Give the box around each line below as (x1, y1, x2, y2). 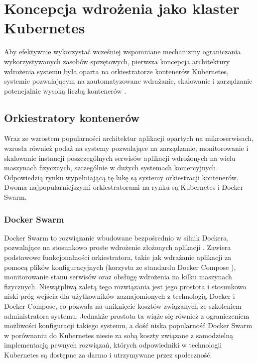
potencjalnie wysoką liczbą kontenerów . (4, 85, 127, 96)
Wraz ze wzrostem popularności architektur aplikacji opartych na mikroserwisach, (4, 133, 254, 143)
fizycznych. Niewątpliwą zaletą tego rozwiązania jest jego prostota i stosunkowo (4, 281, 247, 291)
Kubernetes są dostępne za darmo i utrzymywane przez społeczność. (4, 349, 212, 360)
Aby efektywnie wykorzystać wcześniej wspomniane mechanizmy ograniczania (4, 46, 241, 57)
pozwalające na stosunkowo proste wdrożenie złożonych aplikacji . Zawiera (4, 242, 231, 252)
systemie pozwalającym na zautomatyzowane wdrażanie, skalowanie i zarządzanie (4, 76, 253, 86)
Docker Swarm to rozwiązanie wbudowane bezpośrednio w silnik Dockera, (4, 232, 229, 242)
